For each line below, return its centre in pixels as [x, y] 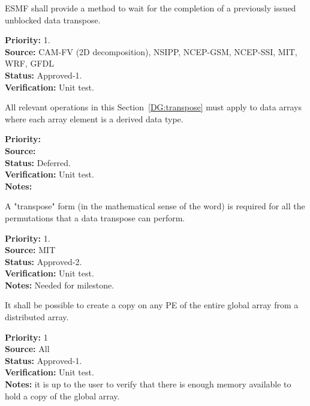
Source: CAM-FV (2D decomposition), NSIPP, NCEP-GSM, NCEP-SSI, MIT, [151, 51]
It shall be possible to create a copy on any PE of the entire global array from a [152, 305]
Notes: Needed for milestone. [60, 285]
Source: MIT [30, 250]
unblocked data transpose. [53, 19]
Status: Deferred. [38, 162]
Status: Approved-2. [43, 261]
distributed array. [37, 317]
